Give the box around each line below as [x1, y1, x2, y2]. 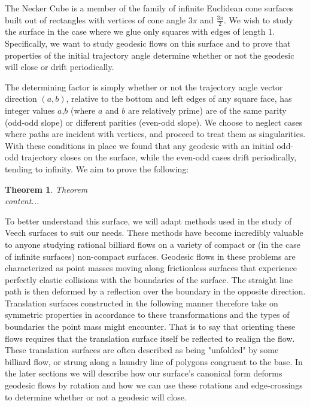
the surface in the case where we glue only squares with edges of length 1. [5, 25, 275, 38]
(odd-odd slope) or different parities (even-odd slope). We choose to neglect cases [5, 116, 303, 128]
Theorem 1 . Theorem [5, 183, 88, 195]
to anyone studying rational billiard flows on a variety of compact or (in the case [5, 238, 300, 250]
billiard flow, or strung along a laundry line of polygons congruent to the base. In [5, 355, 303, 367]
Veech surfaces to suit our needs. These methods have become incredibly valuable [5, 226, 303, 239]
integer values [5, 104, 55, 116]
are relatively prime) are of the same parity [127, 104, 287, 116]
